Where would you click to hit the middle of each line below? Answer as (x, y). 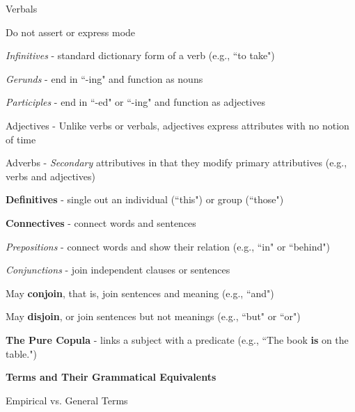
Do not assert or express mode (71, 32)
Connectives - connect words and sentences (101, 222)
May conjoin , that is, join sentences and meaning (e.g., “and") (140, 293)
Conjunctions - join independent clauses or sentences (118, 270)
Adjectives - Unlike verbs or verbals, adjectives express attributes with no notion (177, 125)
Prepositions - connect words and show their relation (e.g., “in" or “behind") (168, 246)
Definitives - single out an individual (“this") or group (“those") (145, 199)
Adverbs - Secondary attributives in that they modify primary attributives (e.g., (176, 163)
